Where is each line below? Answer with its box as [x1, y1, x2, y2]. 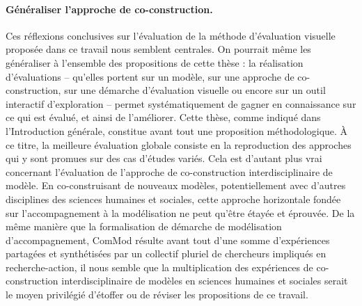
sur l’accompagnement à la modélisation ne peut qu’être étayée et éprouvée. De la [6, 205, 355, 220]
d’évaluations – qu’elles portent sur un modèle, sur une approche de [6, 69, 294, 83]
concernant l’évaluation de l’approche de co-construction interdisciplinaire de [6, 164, 333, 179]
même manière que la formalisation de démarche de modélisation [6, 219, 282, 234]
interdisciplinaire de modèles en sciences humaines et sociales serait [61, 273, 348, 288]
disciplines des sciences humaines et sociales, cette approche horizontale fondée [6, 191, 341, 206]
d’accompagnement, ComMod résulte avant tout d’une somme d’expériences [6, 232, 330, 247]
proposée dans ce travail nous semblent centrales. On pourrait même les [6, 42, 311, 56]
